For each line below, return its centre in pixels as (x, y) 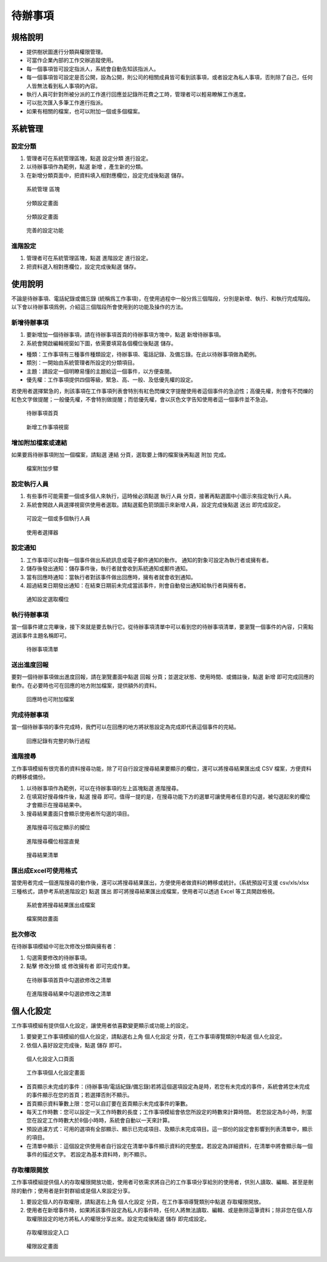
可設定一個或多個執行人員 (58, 519)
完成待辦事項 (30, 714)
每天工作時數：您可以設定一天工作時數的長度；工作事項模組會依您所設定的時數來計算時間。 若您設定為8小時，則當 (169, 1112)
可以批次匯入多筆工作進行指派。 (66, 102)
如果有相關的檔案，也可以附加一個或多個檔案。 (85, 111)
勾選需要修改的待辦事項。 (58, 958)
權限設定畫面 (42, 1246)
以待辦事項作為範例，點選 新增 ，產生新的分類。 (86, 167)
